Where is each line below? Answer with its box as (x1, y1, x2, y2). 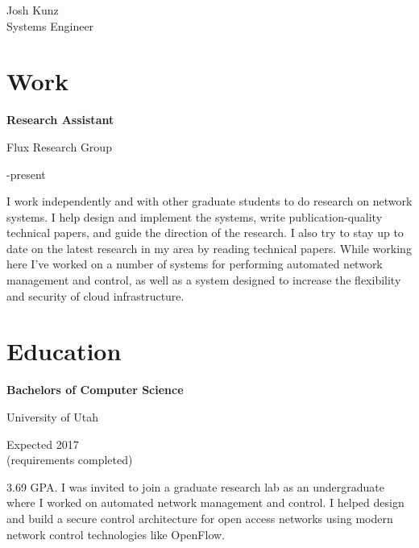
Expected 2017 (6, 435, 79, 452)
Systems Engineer (6, 17, 94, 34)
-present (6, 165, 46, 182)
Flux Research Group (6, 138, 112, 155)
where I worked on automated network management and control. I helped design (6, 494, 404, 511)
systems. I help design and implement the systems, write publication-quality (6, 208, 383, 225)
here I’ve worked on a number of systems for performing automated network (6, 255, 383, 272)
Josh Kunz (6, 2, 59, 18)
